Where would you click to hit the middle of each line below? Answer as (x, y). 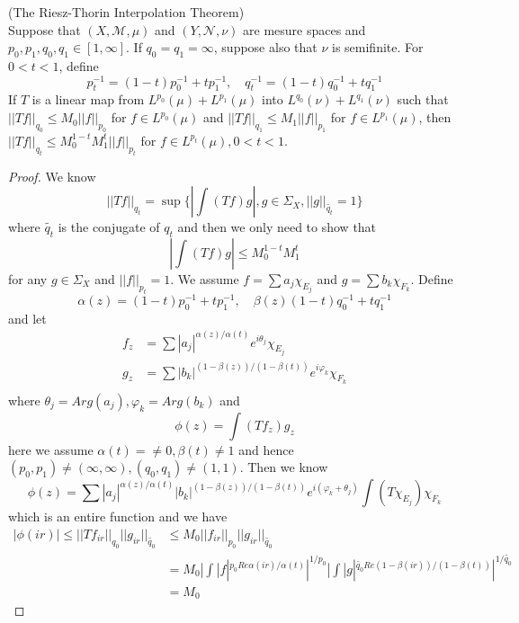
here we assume (51, 449)
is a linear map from (88, 99)
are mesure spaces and (304, 29)
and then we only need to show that (277, 227)
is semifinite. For (377, 47)
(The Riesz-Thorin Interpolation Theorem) (126, 12)
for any (28, 278)
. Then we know (284, 467)
